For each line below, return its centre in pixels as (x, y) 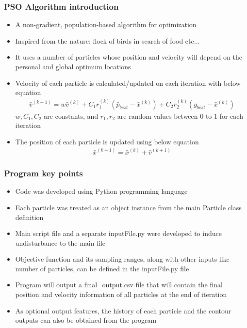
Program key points (43, 173)
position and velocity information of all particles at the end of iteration (121, 294)
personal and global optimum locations (73, 66)
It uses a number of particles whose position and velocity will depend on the (129, 57)
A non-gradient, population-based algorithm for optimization (106, 24)
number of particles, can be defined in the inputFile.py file (102, 268)
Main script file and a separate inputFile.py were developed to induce (118, 233)
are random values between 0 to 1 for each (180, 116)
